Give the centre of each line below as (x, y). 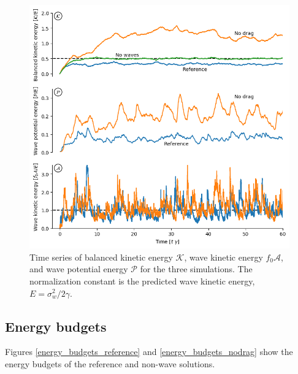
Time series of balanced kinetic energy (101, 257)
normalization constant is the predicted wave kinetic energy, (142, 280)
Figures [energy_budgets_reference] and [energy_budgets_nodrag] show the (149, 352)
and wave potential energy (79, 269)
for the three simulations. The (196, 269)
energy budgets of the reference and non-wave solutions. (110, 363)
